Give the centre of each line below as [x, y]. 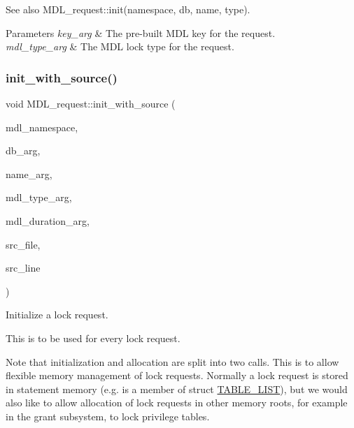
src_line [23, 268]
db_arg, [23, 150]
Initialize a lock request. [57, 315]
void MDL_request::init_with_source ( [91, 103]
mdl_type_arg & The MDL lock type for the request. [120, 46]
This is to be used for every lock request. [93, 338]
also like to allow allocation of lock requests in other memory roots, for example [177, 403]
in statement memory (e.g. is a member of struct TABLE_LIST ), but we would [177, 389]
